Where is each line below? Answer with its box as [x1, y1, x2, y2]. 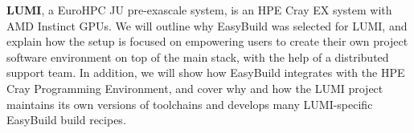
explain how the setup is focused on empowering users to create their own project [6, 33, 408, 50]
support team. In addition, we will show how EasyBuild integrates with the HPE [6, 64, 405, 81]
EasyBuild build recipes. [6, 111, 126, 128]
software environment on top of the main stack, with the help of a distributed [6, 48, 389, 65]
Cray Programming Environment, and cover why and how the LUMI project [6, 79, 383, 96]
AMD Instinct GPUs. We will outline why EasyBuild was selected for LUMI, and [6, 17, 408, 34]
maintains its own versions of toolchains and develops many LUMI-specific [6, 95, 373, 112]
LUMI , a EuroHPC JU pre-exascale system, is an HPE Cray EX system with [6, 2, 392, 18]
